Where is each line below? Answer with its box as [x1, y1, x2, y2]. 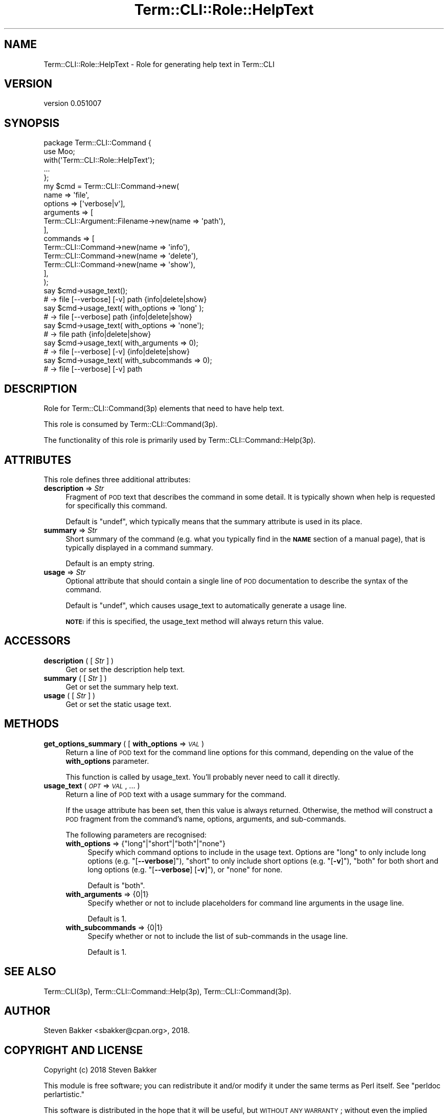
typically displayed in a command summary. [65, 543, 213, 552]
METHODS [4, 717, 59, 731]
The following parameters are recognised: [65, 830, 207, 839]
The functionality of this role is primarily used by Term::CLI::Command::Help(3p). [43, 436, 316, 445]
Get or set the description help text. [65, 664, 185, 674]
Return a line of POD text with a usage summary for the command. [65, 789, 286, 799]
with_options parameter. [65, 756, 149, 765]
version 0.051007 [43, 99, 102, 108]
